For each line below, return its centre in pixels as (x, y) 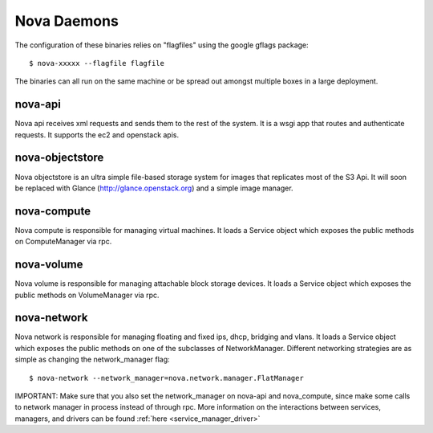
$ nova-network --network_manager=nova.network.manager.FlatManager (166, 378)
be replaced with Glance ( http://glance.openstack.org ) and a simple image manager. (154, 188)
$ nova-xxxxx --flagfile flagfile (97, 63)
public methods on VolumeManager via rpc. (87, 295)
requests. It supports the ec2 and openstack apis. (97, 135)
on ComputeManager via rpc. (63, 242)
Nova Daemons (67, 21)
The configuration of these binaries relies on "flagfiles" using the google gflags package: (162, 45)
